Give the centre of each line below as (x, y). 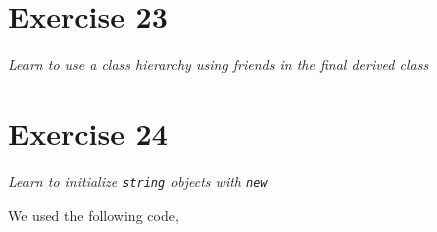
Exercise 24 (88, 132)
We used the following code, (93, 214)
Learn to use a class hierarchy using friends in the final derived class (218, 64)
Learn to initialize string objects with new (138, 180)
